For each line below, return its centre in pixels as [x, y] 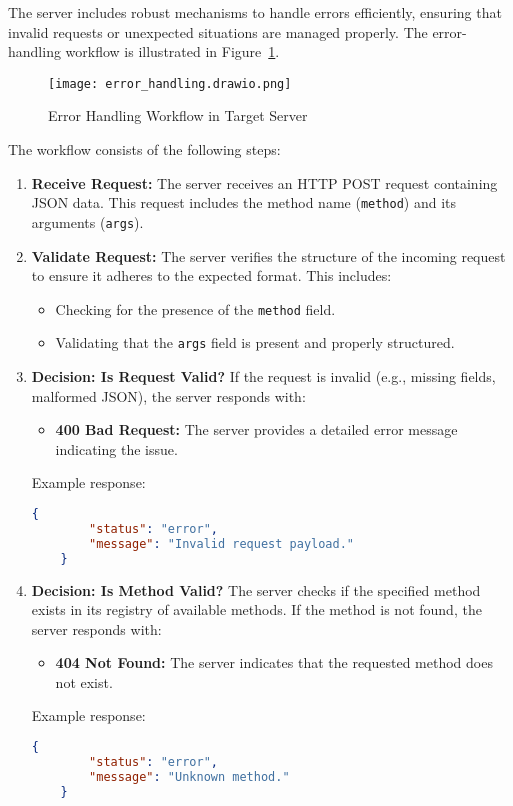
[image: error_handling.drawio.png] [170, 83]
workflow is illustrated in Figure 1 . [172, 51]
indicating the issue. [116, 448]
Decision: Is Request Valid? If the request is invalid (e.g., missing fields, [263, 376]
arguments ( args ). [87, 221]
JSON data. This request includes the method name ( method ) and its [244, 202]
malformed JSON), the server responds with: [168, 395]
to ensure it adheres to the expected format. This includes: [211, 275]
